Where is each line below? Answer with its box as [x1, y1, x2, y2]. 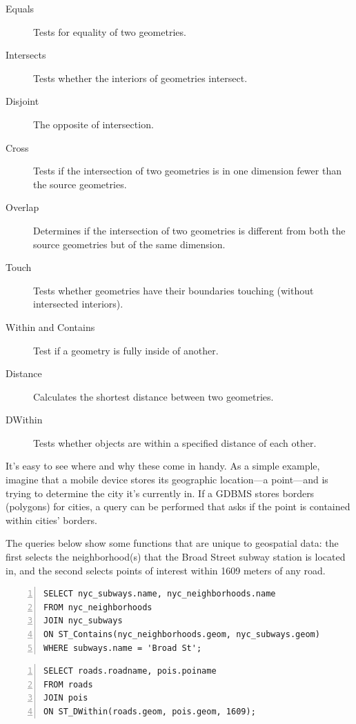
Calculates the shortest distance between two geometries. [33, 389, 274, 403]
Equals [6, 1, 34, 15]
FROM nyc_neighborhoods [43, 602, 152, 612]
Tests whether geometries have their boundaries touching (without [33, 283, 314, 297]
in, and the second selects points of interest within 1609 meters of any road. [6, 563, 326, 577]
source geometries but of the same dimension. [33, 237, 226, 251]
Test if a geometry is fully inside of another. [33, 343, 219, 357]
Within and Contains [6, 319, 95, 334]
